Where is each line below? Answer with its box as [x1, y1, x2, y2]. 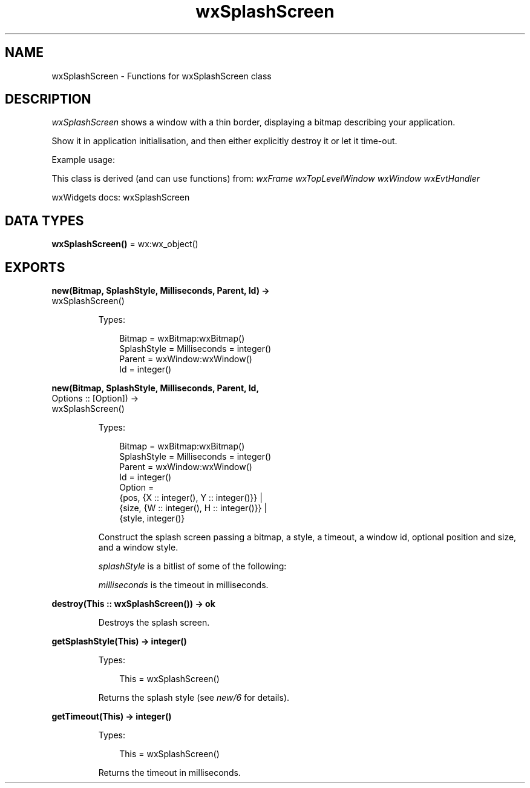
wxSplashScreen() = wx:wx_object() [51, 239, 198, 250]
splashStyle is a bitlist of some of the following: [98, 561, 287, 572]
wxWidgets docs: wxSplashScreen [51, 192, 190, 203]
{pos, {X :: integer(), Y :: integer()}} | [119, 492, 263, 503]
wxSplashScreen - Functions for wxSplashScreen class [51, 70, 272, 81]
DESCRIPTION [5, 91, 91, 107]
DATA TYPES [5, 213, 84, 228]
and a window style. [98, 542, 178, 553]
